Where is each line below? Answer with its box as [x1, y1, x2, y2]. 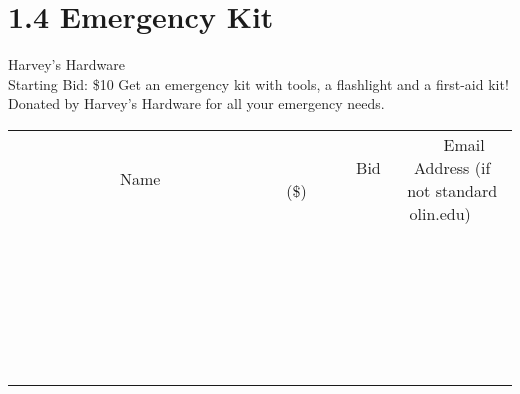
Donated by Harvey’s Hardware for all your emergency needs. [8, 93, 385, 114]
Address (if [414, 155, 491, 179]
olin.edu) [409, 201, 471, 225]
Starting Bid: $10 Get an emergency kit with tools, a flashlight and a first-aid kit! [8, 73, 509, 94]
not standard [407, 178, 498, 202]
